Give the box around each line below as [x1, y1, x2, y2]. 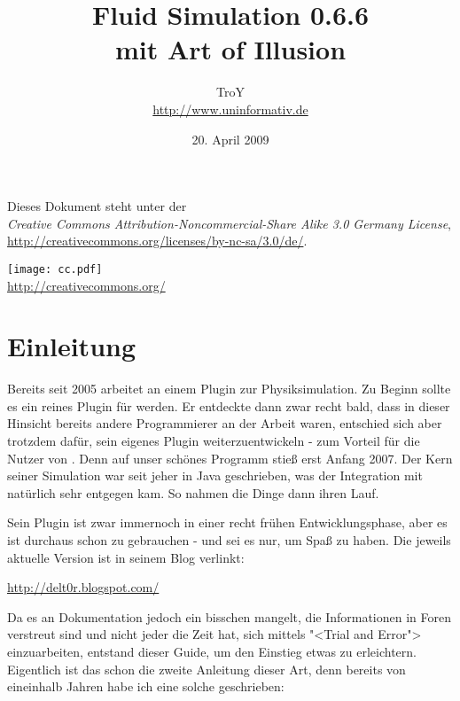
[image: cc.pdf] [7, 262, 103, 276]
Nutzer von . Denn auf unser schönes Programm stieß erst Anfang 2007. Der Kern [7, 448, 453, 467]
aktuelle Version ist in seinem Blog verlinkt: [7, 548, 245, 566]
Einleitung [7, 328, 136, 364]
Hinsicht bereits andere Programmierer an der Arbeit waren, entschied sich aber [7, 414, 442, 432]
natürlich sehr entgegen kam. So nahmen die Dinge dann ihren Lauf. [7, 483, 379, 502]
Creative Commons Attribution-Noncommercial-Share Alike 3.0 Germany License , [7, 214, 451, 232]
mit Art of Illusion [114, 31, 347, 67]
